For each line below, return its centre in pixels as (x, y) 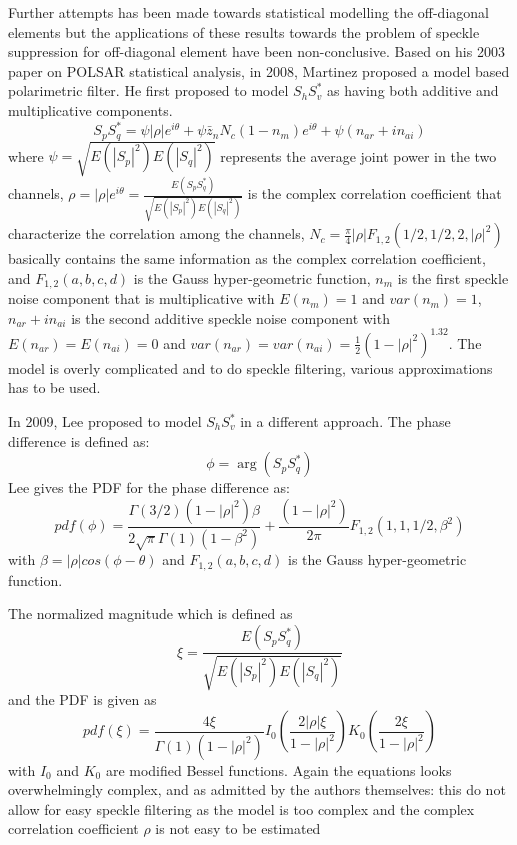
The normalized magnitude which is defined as (150, 613)
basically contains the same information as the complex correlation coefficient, (247, 258)
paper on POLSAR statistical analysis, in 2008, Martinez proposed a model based (259, 70)
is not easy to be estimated (238, 828)
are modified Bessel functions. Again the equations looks (278, 769)
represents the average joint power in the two (358, 155)
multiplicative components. (90, 109)
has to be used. (54, 387)
